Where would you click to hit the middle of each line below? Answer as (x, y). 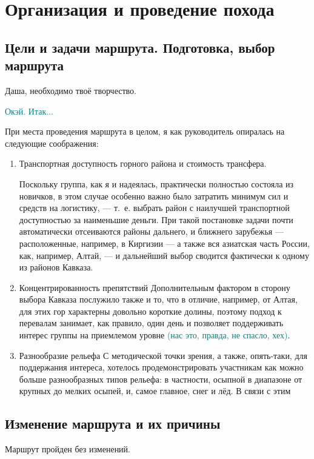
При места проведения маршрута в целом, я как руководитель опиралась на (145, 131)
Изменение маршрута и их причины (113, 424)
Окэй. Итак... (29, 111)
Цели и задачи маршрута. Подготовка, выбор (140, 47)
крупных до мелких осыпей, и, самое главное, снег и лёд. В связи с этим (155, 391)
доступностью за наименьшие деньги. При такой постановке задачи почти (156, 219)
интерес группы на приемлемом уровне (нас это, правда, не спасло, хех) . (155, 335)
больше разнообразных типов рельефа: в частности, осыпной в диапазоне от (161, 379)
